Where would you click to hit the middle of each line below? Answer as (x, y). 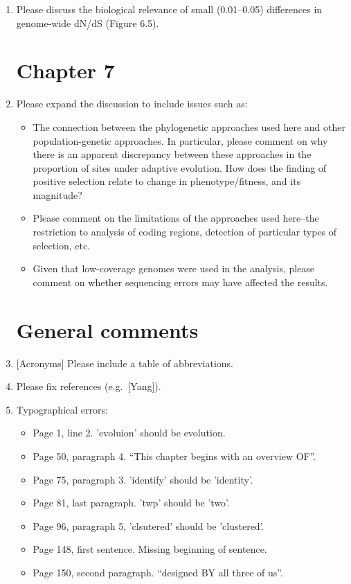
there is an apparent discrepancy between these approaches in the (172, 154)
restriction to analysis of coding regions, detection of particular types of (185, 232)
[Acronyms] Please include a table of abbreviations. (125, 363)
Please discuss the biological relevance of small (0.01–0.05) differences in (169, 9)
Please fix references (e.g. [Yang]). (89, 386)
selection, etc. (62, 245)
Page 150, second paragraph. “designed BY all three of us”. (158, 572)
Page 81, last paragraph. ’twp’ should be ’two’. (131, 503)
